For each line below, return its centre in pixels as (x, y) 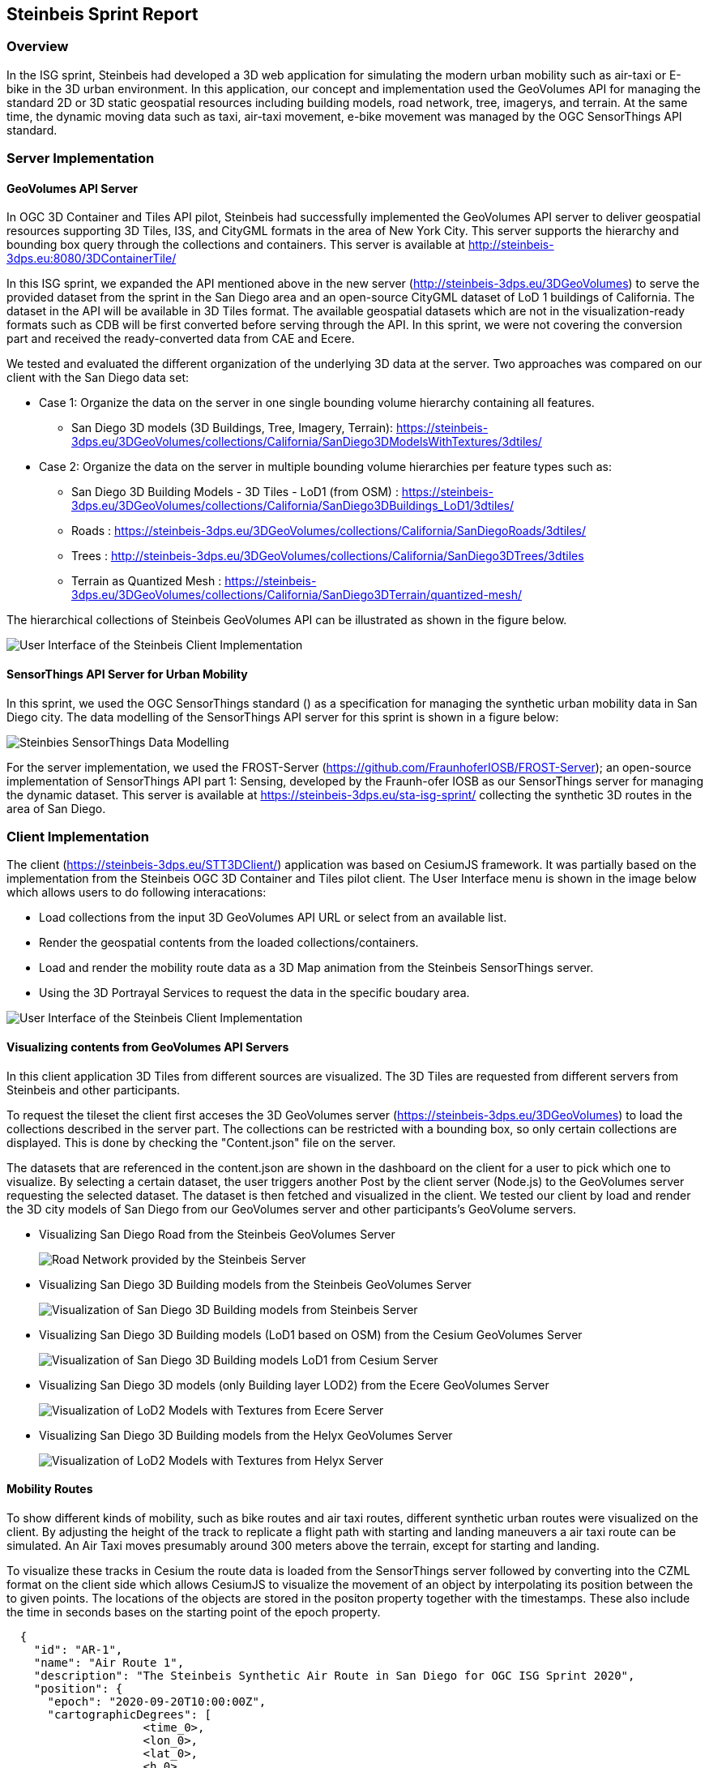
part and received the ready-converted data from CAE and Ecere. (181, 339)
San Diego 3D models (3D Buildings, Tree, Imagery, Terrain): (233, 428)
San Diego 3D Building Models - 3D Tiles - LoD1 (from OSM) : (235, 492)
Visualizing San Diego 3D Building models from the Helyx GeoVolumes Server (246, 1435)
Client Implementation (78, 836)
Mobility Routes (50, 1489)
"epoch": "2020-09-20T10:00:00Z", (157, 1701)
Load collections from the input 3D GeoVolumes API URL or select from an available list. (273, 918)
